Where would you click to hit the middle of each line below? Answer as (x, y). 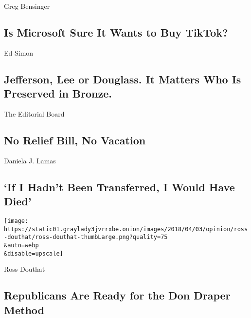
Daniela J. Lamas (30, 160)
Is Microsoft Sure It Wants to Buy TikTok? (116, 32)
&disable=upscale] (34, 253)
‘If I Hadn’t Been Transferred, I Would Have (119, 187)
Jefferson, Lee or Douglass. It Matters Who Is (123, 79)
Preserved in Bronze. (58, 93)
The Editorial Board (34, 113)
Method (24, 309)
